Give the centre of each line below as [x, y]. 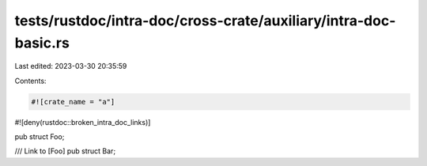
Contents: [30, 81]
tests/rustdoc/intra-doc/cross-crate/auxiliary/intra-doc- [205, 21]
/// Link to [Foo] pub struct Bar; [65, 151]
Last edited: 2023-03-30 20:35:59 [71, 66]
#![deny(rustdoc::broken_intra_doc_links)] [83, 122]
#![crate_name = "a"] [73, 102]
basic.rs [42, 43]
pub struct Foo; [40, 137]
